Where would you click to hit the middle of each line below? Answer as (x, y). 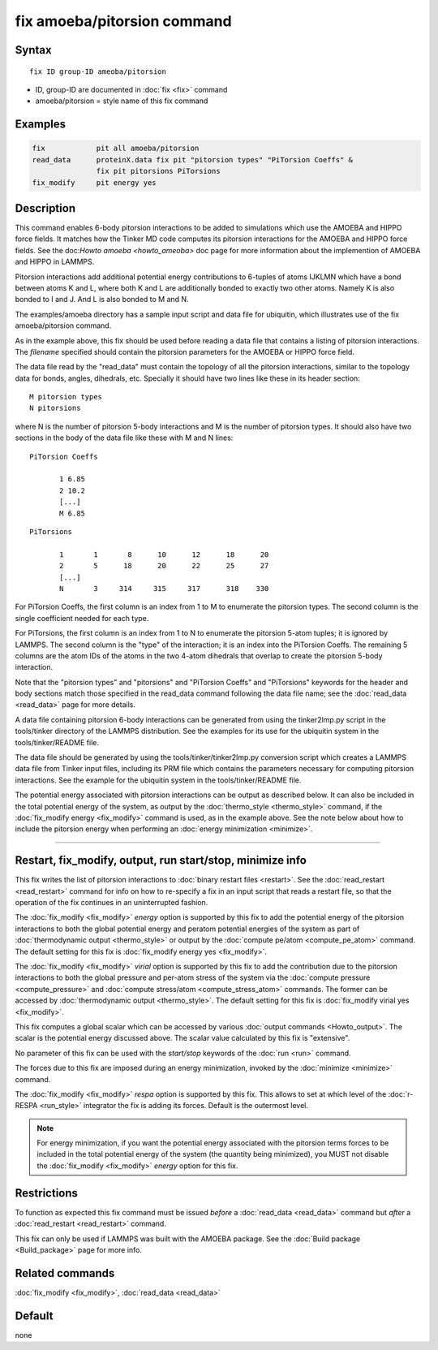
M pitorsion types (66, 397)
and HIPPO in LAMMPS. (55, 262)
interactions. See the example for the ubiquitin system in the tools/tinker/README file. (158, 780)
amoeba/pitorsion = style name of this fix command (122, 101)
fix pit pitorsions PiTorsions (158, 171)
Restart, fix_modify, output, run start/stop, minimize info (161, 860)
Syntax (33, 50)
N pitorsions (55, 408)
